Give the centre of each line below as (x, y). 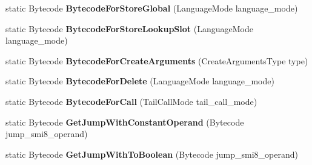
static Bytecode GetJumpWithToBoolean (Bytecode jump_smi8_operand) (152, 154)
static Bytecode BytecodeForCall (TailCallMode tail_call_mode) (131, 101)
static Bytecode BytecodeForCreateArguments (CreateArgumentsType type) (157, 60)
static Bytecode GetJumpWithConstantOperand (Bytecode (125, 122)
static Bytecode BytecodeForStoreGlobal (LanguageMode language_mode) (152, 8)
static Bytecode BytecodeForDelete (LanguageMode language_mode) (140, 81)
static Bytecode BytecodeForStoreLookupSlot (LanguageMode (129, 28)
